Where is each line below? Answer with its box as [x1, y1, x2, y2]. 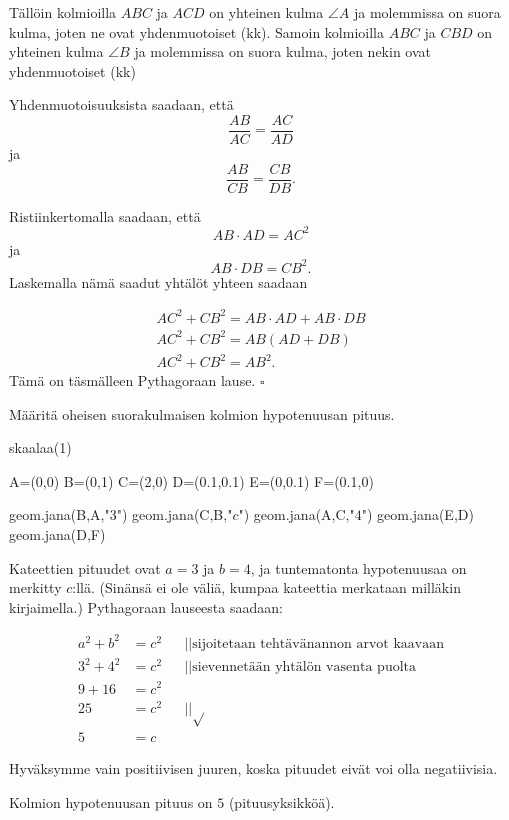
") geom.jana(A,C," [238, 504, 355, 525]
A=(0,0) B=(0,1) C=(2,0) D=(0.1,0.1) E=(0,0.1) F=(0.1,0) [9, 470, 374, 491]
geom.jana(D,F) [9, 524, 106, 545]
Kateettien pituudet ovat [9, 557, 161, 578]
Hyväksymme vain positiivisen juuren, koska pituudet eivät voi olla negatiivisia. [9, 758, 498, 779]
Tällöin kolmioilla [9, 2, 117, 22]
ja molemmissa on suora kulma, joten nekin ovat [134, 41, 431, 62]
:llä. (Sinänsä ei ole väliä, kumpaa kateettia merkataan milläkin [72, 577, 461, 598]
